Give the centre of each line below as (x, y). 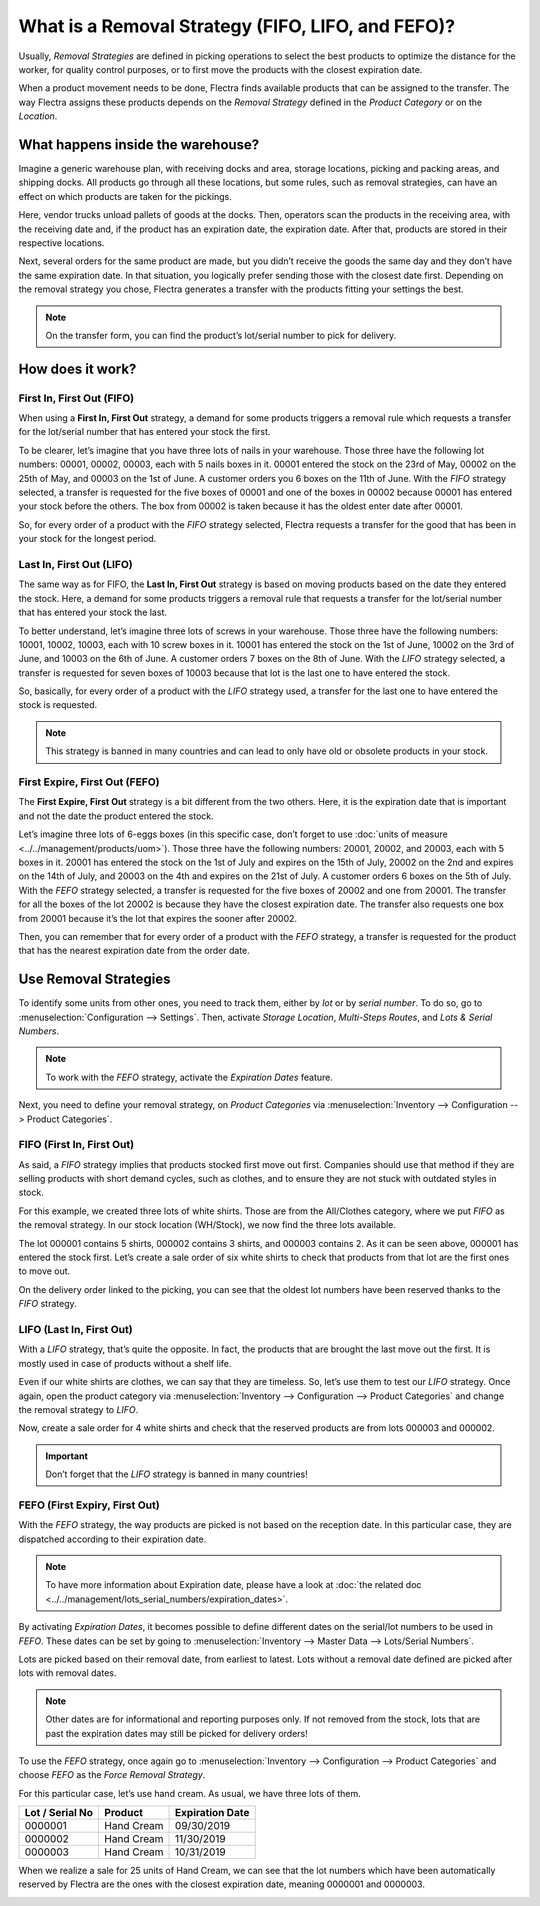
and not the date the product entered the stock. (116, 816)
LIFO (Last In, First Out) (76, 1329)
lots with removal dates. (67, 1673)
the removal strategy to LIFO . (78, 1409)
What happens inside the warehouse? (139, 144)
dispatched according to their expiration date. (112, 1539)
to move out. (44, 1271)
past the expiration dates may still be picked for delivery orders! (177, 1733)
